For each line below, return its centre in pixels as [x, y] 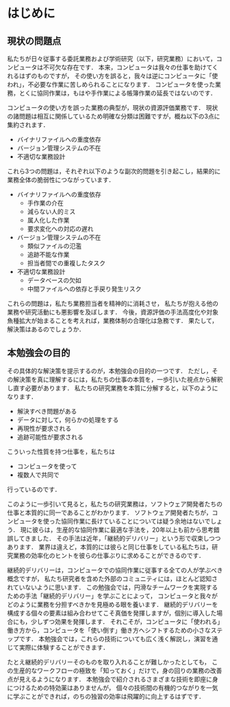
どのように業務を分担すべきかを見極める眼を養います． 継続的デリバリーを [113, 604]
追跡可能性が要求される [50, 437]
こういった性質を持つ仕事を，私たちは [61, 451]
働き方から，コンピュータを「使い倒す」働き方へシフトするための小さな [109, 630]
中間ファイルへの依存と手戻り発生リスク [84, 289]
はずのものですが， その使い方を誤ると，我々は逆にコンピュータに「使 [118, 76]
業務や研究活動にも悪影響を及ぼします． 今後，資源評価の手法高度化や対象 [113, 312]
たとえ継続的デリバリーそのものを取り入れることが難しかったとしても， [109, 662]
